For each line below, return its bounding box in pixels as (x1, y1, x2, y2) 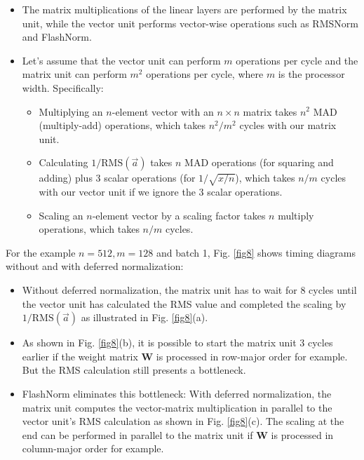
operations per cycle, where (146, 67, 264, 81)
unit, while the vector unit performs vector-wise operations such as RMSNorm (22, 15, 358, 30)
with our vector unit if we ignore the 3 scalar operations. (39, 184, 283, 199)
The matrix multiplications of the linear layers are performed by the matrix (22, 2, 347, 16)
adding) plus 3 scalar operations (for (39, 170, 196, 185)
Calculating (39, 155, 88, 170)
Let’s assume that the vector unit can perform (22, 53, 221, 67)
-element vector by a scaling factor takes (92, 208, 266, 222)
